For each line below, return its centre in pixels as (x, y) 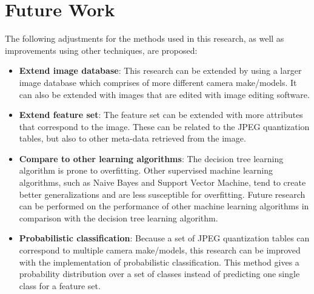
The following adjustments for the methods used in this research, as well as (145, 38)
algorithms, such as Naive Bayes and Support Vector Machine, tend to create (162, 182)
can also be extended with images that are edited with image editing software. (164, 94)
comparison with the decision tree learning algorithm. (119, 217)
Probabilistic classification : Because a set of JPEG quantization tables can (164, 238)
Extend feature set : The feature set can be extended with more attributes (161, 115)
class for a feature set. (60, 285)
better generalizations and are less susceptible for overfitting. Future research (162, 194)
